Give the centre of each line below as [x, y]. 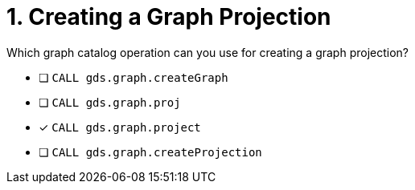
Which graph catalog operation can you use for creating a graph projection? [208, 52]
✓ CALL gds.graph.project [120, 127]
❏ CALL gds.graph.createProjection [150, 152]
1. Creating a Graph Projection [169, 17]
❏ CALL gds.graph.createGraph [134, 77]
